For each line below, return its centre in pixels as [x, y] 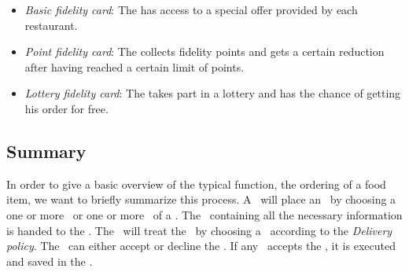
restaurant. [51, 25]
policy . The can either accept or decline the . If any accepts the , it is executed [201, 246]
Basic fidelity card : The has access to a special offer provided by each [191, 9]
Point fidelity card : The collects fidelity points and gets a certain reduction [204, 51]
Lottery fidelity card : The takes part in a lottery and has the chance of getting [213, 93]
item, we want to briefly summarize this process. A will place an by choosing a [201, 199]
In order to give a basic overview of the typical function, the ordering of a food [196, 184]
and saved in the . [50, 261]
